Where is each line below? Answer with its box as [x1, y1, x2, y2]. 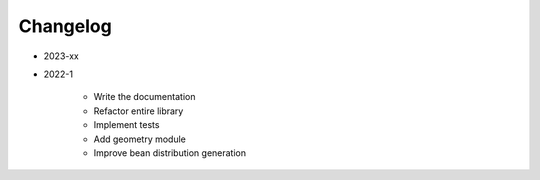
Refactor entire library [93, 105, 184, 117]
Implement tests [93, 119, 160, 131]
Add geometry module [93, 133, 187, 145]
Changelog [18, 15, 112, 37]
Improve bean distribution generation [93, 146, 247, 159]
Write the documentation [93, 91, 196, 103]
